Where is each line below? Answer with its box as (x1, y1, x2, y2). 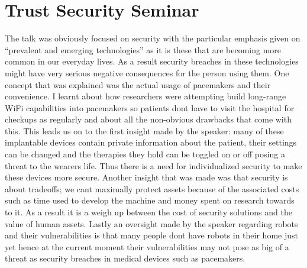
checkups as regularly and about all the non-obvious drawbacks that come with (5, 113, 292, 125)
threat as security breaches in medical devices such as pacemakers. (5, 252, 245, 264)
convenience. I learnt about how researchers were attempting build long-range (5, 90, 286, 102)
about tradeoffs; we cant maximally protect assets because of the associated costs (5, 182, 299, 195)
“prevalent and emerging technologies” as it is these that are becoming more (5, 43, 282, 56)
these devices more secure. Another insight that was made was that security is (5, 171, 288, 183)
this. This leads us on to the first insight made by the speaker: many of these (5, 124, 284, 137)
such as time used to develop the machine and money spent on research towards (5, 194, 295, 206)
